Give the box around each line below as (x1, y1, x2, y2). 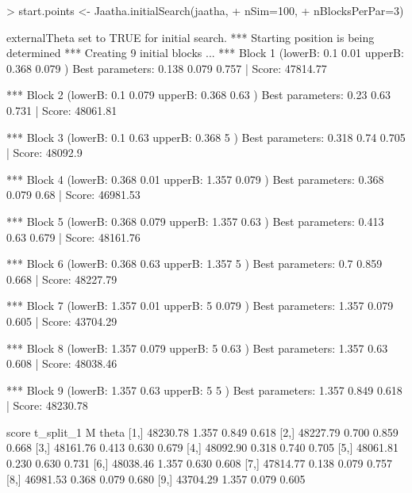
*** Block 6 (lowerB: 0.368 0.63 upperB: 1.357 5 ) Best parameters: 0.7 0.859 (6, 255, 383, 272)
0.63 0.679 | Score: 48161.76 (6, 228, 141, 245)
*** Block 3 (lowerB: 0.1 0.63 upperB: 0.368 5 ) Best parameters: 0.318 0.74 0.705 (6, 128, 406, 145)
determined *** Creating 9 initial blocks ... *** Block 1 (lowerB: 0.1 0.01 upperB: (6, 44, 404, 61)
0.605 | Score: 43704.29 (6, 312, 117, 329)
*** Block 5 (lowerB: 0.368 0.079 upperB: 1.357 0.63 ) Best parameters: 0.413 (6, 212, 384, 229)
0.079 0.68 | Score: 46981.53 (6, 186, 141, 203)
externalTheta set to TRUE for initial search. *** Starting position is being (6, 29, 375, 45)
